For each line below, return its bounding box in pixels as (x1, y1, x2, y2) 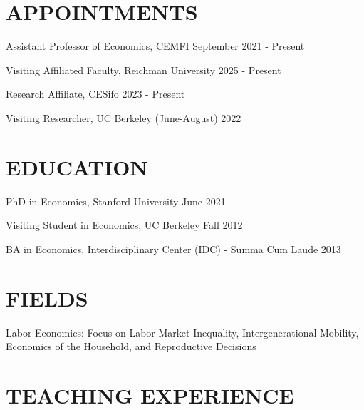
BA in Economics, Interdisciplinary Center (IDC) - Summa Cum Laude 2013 (6, 241, 341, 256)
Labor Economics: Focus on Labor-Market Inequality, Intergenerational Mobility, (6, 324, 359, 339)
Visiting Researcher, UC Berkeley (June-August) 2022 (6, 110, 241, 125)
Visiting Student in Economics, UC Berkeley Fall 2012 (6, 217, 243, 232)
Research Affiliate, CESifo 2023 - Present (6, 86, 185, 101)
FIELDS (6, 283, 88, 312)
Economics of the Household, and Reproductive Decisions (6, 339, 256, 354)
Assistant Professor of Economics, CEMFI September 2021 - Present (6, 39, 305, 53)
